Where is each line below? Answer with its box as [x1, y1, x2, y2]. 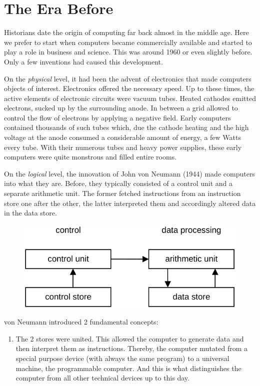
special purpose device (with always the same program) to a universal [15, 352, 229, 363]
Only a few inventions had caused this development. [4, 56, 163, 66]
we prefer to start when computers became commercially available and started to [4, 36, 252, 47]
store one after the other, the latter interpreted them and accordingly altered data [4, 197, 256, 208]
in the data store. [4, 207, 57, 218]
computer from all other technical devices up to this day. [15, 372, 189, 383]
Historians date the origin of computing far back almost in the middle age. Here [4, 27, 249, 37]
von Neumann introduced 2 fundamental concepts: [4, 316, 158, 327]
